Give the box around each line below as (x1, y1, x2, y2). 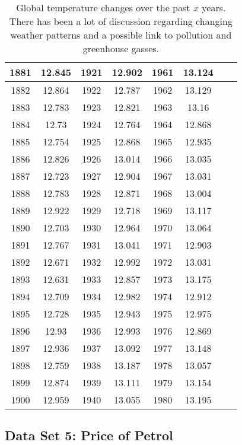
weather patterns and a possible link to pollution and (10, 28, 232, 42)
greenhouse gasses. (82, 42, 160, 55)
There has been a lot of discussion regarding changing (9, 14, 233, 28)
